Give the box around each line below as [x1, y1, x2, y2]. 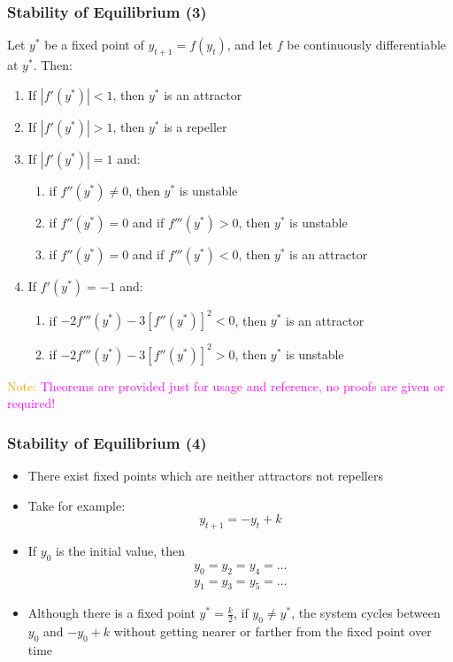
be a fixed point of [44, 35, 144, 54]
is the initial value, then [56, 542, 185, 559]
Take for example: [27, 496, 126, 514]
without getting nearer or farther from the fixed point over [113, 622, 432, 641]
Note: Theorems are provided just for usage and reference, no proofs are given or [7, 376, 445, 395]
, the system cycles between [291, 604, 441, 622]
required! [7, 394, 56, 412]
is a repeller [164, 117, 227, 135]
